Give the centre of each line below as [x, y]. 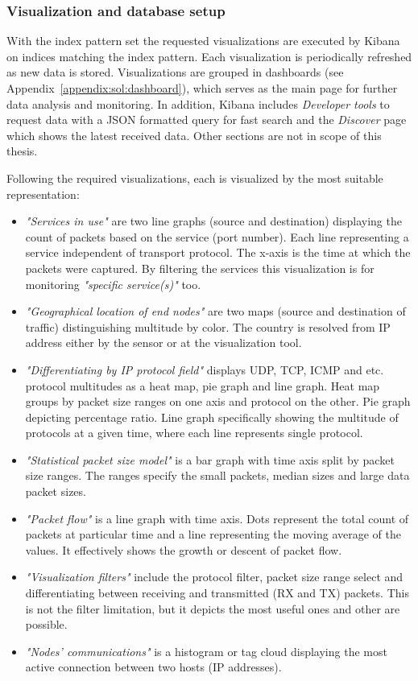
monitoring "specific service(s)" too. [113, 284]
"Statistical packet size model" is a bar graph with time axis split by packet [210, 459]
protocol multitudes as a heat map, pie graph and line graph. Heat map [203, 385]
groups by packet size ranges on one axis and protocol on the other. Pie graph [218, 401]
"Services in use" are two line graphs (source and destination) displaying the [213, 221]
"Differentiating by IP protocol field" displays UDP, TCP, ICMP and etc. [205, 369]
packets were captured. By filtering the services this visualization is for [200, 268]
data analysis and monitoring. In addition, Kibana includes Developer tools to [198, 103]
